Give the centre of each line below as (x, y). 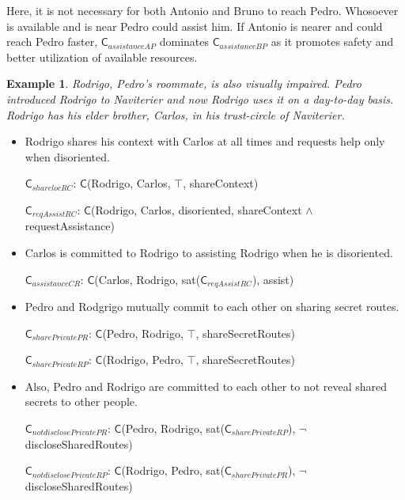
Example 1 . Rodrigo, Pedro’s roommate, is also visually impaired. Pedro (184, 83)
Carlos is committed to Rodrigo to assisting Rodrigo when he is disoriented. (209, 252)
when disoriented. (67, 156)
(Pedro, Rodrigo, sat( (173, 428)
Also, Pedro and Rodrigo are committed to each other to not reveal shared (206, 386)
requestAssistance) (70, 226)
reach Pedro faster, (52, 42)
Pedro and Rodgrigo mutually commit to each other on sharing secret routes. (212, 307)
